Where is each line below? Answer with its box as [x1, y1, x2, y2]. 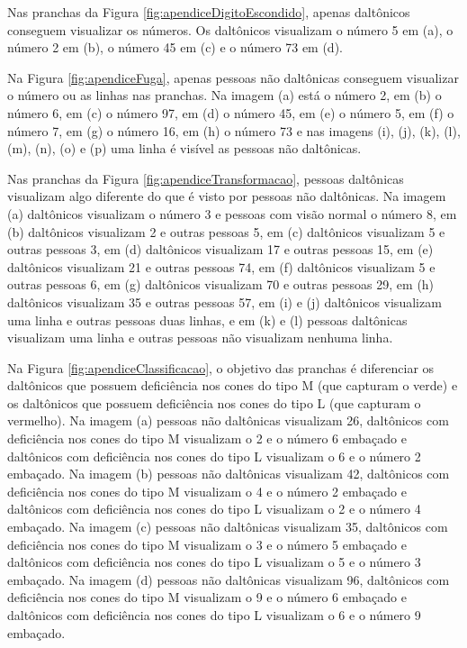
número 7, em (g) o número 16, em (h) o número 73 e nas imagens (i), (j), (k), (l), [7, 121, 461, 140]
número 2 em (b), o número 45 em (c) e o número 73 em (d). [7, 38, 343, 57]
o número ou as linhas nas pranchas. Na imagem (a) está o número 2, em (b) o [7, 86, 442, 105]
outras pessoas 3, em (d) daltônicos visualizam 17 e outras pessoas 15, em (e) [7, 240, 434, 259]
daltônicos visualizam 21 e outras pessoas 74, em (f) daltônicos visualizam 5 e [7, 257, 436, 276]
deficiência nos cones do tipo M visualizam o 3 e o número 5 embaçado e [7, 534, 407, 553]
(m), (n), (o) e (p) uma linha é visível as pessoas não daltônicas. [7, 139, 362, 158]
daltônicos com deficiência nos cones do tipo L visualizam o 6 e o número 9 [7, 606, 421, 624]
